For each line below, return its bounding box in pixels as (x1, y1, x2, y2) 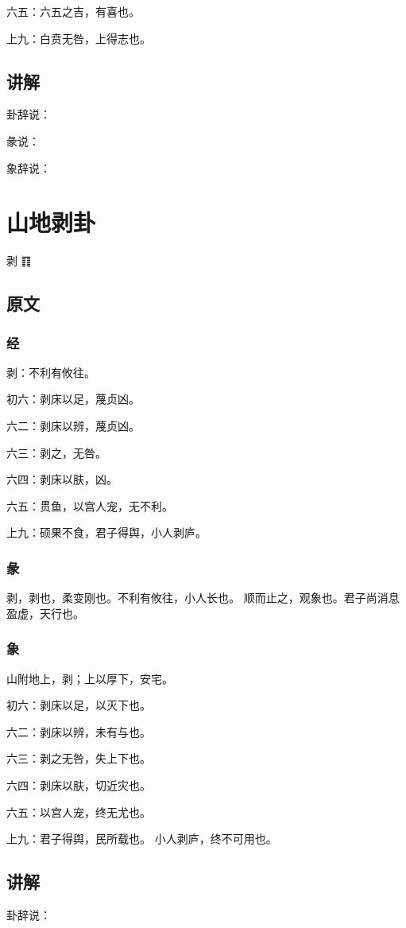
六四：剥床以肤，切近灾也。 (6, 777, 151, 794)
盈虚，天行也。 (6, 604, 84, 621)
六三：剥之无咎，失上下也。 (6, 750, 151, 767)
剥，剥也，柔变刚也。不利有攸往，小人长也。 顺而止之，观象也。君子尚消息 (6, 589, 400, 606)
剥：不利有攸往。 (6, 363, 95, 380)
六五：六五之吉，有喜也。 (6, 3, 140, 19)
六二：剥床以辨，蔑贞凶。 (6, 417, 140, 434)
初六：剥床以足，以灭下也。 (6, 697, 151, 713)
